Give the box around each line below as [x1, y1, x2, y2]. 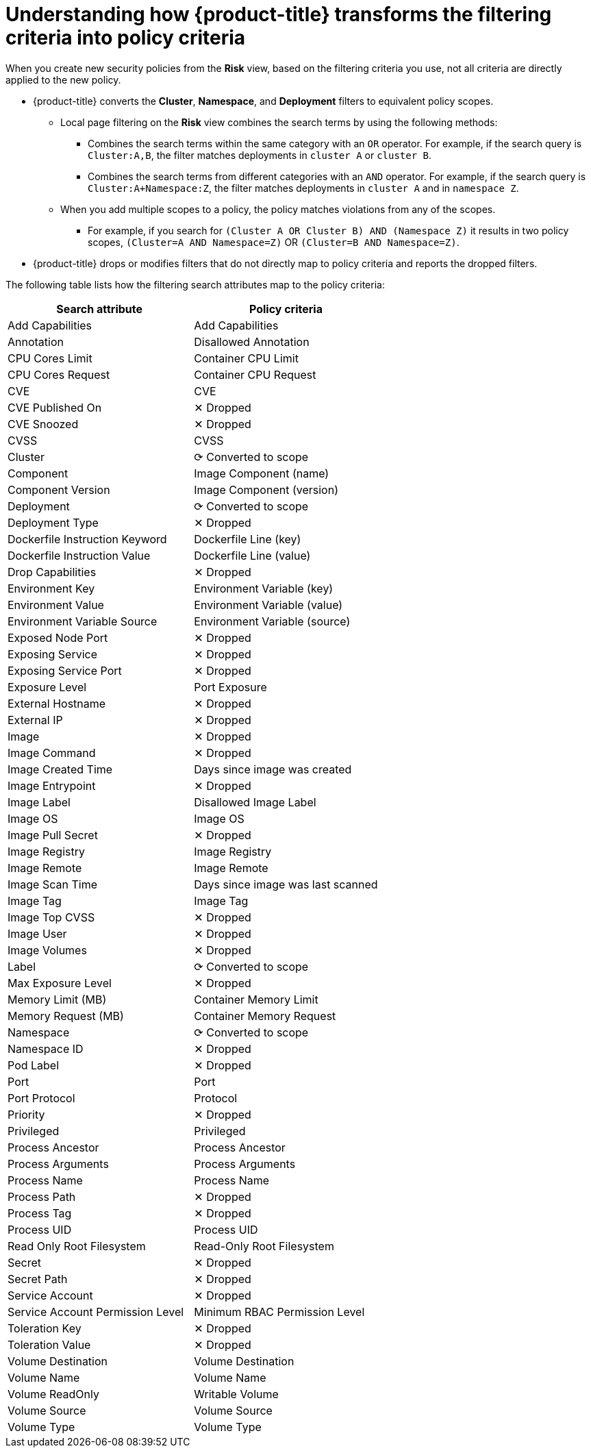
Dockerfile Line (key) [194, 532, 301, 546]
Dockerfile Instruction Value [8, 548, 151, 562]
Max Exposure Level [8, 976, 112, 990]
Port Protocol [8, 1091, 75, 1105]
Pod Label [8, 1058, 60, 1072]
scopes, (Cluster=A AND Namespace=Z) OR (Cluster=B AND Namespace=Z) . [88, 236, 460, 248]
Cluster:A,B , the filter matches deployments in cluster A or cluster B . [88, 149, 432, 161]
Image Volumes [8, 943, 87, 957]
